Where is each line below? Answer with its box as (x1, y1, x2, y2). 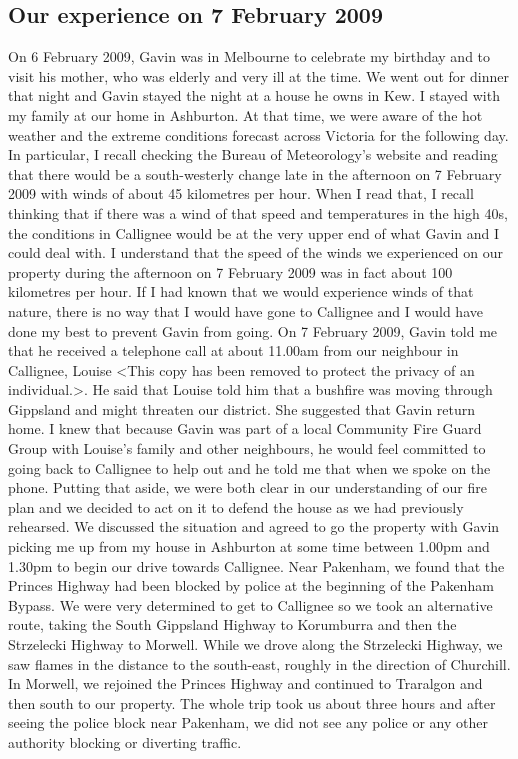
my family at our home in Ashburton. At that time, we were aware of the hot (8, 104, 483, 125)
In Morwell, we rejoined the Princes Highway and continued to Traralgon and (8, 673, 483, 694)
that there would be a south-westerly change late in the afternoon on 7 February (8, 163, 502, 184)
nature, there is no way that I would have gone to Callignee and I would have (8, 300, 483, 321)
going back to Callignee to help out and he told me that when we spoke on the (8, 457, 491, 478)
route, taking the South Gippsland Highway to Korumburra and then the (8, 614, 457, 635)
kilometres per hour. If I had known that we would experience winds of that (8, 281, 474, 302)
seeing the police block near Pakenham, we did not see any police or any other (8, 712, 488, 733)
